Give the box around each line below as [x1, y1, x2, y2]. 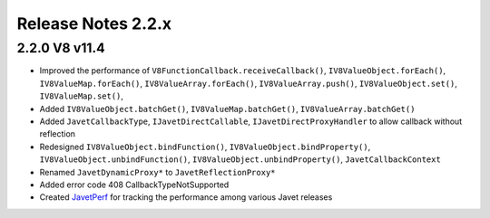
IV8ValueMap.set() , [39, 90, 124, 101]
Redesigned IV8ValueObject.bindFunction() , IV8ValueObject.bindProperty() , [39, 141, 371, 152]
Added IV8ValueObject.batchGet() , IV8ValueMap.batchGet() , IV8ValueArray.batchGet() [39, 103, 416, 114]
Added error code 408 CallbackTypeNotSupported [39, 179, 230, 190]
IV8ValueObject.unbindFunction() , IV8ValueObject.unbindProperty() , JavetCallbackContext [39, 154, 442, 165]
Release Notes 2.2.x [16, 14, 172, 33]
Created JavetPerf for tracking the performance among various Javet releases [39, 192, 333, 203]
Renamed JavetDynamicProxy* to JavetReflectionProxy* [39, 166, 276, 177]
